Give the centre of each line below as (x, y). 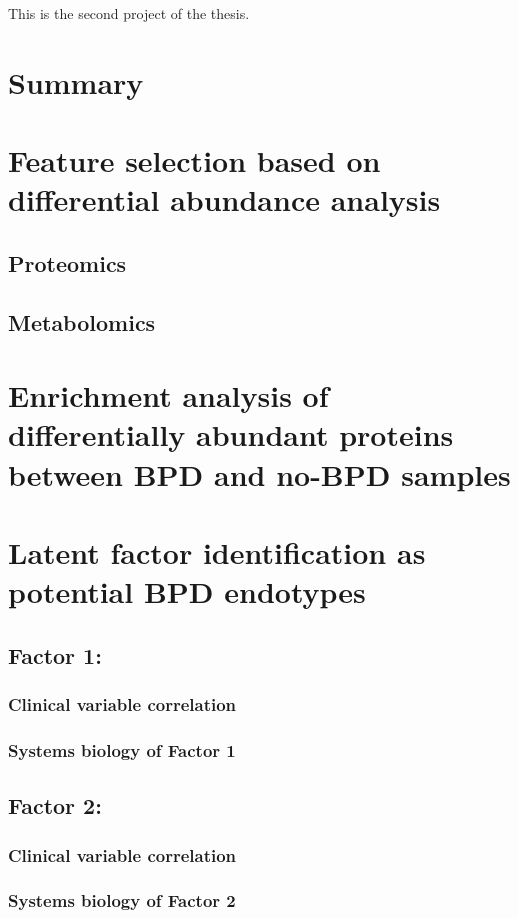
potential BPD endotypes (187, 591)
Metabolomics (82, 321)
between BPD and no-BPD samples (259, 473)
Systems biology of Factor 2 (122, 900)
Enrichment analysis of (168, 395)
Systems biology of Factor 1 (122, 749)
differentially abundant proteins (231, 434)
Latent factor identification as (217, 552)
